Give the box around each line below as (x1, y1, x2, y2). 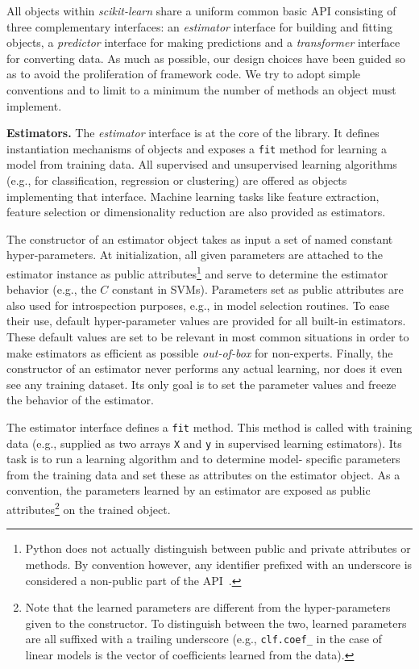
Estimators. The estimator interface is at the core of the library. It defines (6, 124, 380, 141)
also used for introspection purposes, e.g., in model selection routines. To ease (6, 296, 390, 313)
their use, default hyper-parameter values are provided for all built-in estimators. (6, 312, 406, 329)
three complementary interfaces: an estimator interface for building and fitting (6, 18, 392, 35)
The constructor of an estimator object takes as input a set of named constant (6, 230, 393, 247)
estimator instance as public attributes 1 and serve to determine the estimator (6, 262, 388, 282)
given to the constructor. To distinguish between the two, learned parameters (25, 614, 407, 631)
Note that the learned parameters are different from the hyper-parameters (25, 599, 391, 616)
